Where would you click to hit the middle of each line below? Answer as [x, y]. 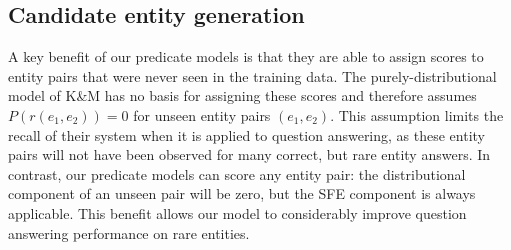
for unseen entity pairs [202, 114]
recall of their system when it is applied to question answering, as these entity [247, 134]
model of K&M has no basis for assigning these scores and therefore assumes [242, 95]
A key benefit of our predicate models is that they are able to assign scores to [246, 56]
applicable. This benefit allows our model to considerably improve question [237, 212]
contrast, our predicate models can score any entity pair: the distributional [237, 173]
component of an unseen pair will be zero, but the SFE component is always [242, 193]
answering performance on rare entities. [129, 232]
